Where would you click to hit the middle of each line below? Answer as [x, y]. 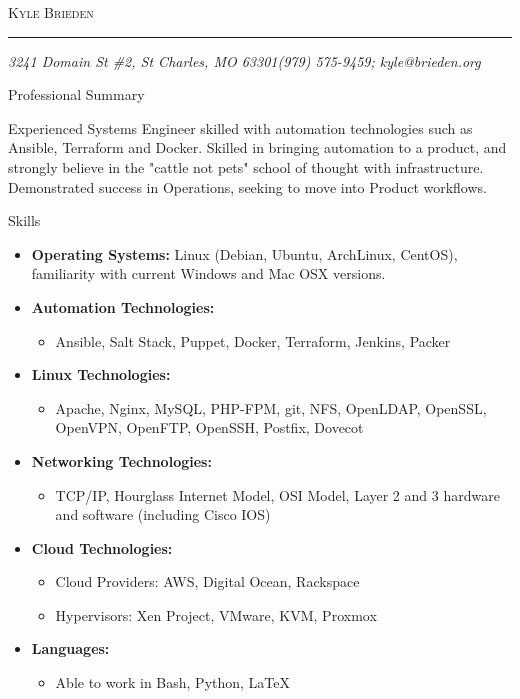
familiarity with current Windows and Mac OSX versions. [208, 273]
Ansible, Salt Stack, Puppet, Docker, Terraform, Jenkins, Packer [253, 340]
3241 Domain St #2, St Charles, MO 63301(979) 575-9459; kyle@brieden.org [244, 60]
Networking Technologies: [121, 460]
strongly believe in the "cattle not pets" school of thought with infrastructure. [246, 166]
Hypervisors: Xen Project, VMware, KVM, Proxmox [216, 614]
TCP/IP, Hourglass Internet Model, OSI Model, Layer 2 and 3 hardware [277, 494]
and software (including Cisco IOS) [163, 514]
